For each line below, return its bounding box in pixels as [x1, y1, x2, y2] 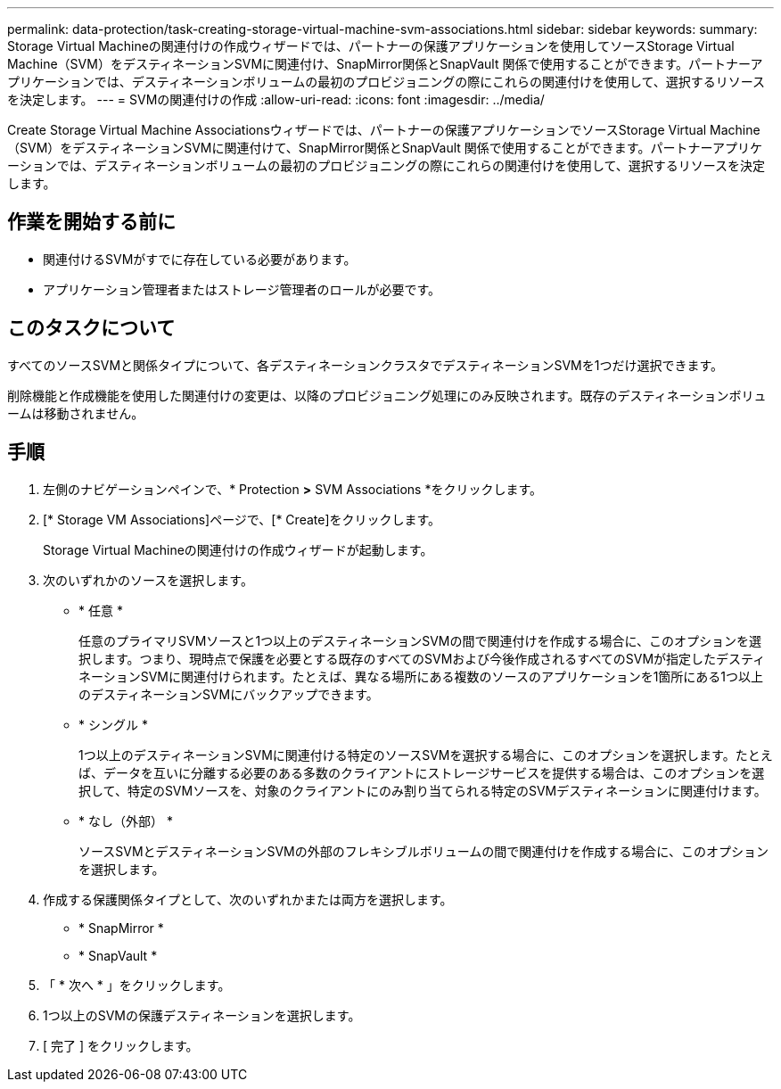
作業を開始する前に [7, 210, 176, 234]
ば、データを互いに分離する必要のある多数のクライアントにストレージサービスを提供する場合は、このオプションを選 [78, 764, 765, 780]
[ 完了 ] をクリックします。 [43, 1037, 199, 1053]
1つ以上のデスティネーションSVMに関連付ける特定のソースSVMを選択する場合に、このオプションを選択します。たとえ [78, 747, 773, 763]
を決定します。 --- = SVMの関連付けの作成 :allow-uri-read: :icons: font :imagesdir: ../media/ [7, 92, 545, 107]
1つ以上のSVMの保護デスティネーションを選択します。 [43, 1007, 361, 1023]
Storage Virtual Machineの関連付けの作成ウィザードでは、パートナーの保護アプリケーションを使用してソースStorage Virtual [7, 38, 735, 54]
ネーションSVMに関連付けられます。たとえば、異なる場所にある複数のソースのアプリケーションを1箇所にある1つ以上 [78, 668, 764, 684]
